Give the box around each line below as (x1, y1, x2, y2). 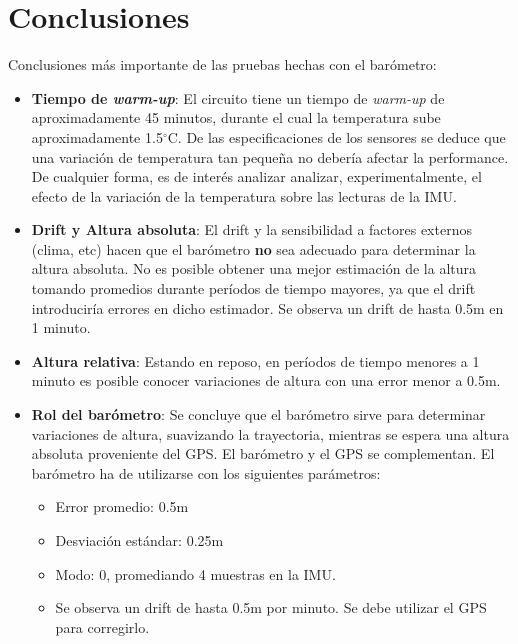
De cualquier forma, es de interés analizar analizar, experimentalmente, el (31, 166, 482, 187)
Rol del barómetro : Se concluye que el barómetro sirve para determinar (31, 404, 486, 425)
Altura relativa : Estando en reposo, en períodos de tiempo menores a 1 (31, 350, 480, 371)
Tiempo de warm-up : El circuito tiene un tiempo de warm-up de (31, 87, 445, 108)
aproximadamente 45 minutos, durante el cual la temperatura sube (31, 107, 441, 128)
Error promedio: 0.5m (55, 496, 189, 517)
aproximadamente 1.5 (31, 126, 163, 147)
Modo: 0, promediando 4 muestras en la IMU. (55, 563, 336, 584)
